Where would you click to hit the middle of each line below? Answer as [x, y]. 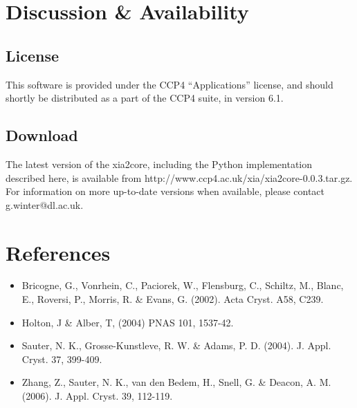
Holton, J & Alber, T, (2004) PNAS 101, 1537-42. [128, 322]
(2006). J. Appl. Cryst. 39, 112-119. [97, 396]
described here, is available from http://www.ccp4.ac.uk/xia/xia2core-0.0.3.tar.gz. [179, 177]
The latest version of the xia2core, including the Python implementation [159, 164]
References [58, 252]
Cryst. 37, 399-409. [62, 359]
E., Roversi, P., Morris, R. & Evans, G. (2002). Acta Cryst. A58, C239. [173, 299]
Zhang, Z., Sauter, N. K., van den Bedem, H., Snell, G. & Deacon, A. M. [176, 382]
